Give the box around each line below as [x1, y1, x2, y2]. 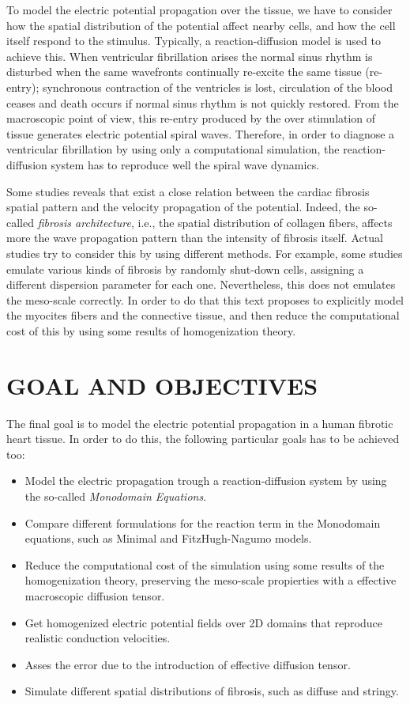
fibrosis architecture [37, 214, 131, 230]
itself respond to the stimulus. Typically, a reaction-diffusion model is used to [6, 32, 381, 49]
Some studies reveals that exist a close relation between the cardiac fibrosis [6, 183, 370, 199]
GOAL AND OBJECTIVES [6, 369, 318, 401]
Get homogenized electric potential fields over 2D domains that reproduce [24, 614, 382, 630]
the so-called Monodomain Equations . [24, 487, 207, 504]
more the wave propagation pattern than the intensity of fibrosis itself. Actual [6, 229, 383, 246]
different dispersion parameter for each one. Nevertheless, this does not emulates [6, 276, 396, 293]
